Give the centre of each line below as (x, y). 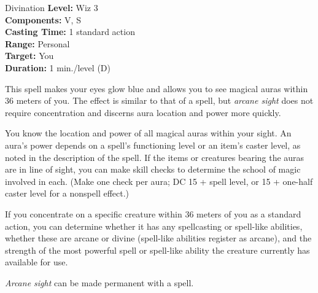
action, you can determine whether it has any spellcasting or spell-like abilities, (154, 226)
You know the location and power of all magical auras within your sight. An (148, 133)
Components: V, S (43, 19)
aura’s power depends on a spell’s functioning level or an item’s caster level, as (153, 145)
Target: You (29, 56)
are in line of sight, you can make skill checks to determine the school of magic (153, 169)
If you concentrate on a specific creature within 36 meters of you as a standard (153, 213)
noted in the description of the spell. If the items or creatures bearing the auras (155, 157)
